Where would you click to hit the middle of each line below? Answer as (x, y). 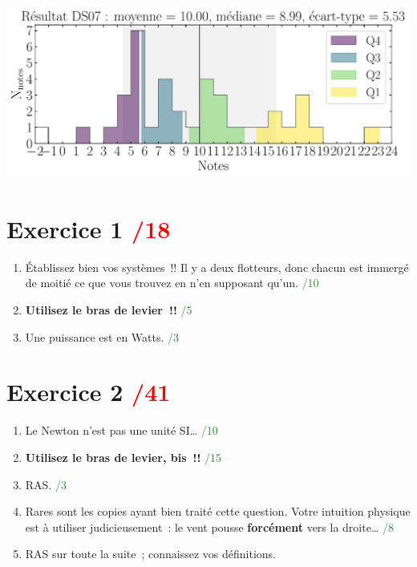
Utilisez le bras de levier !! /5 (109, 310)
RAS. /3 (46, 484)
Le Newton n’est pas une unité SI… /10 (121, 430)
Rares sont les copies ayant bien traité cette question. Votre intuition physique (218, 511)
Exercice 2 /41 (89, 392)
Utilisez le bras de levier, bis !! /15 (123, 457)
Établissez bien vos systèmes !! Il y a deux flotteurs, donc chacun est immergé (217, 267)
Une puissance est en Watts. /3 (102, 336)
